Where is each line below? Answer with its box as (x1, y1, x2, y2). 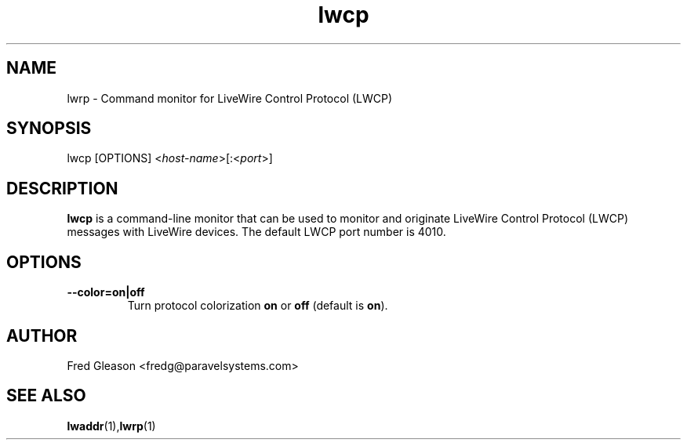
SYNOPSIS (6, 118, 92, 139)
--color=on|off (67, 285, 145, 299)
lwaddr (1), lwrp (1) (67, 419, 156, 433)
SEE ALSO (6, 386, 86, 406)
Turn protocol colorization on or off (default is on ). (127, 299, 388, 313)
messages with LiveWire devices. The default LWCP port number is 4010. (67, 225, 446, 239)
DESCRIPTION (6, 178, 118, 198)
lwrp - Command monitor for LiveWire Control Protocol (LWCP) (67, 91, 393, 105)
